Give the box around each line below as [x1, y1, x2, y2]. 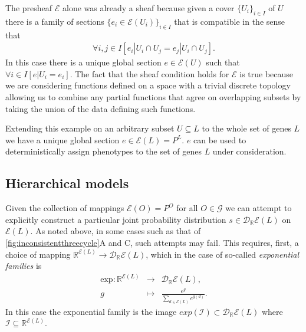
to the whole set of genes [202, 122, 291, 134]
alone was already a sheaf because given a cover [62, 2, 235, 14]
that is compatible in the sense [174, 15, 285, 27]
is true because [239, 67, 294, 80]
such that [206, 56, 240, 68]
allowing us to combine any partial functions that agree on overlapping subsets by [5, 91, 301, 103]
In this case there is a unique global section [5, 56, 162, 68]
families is [5, 259, 42, 272]
